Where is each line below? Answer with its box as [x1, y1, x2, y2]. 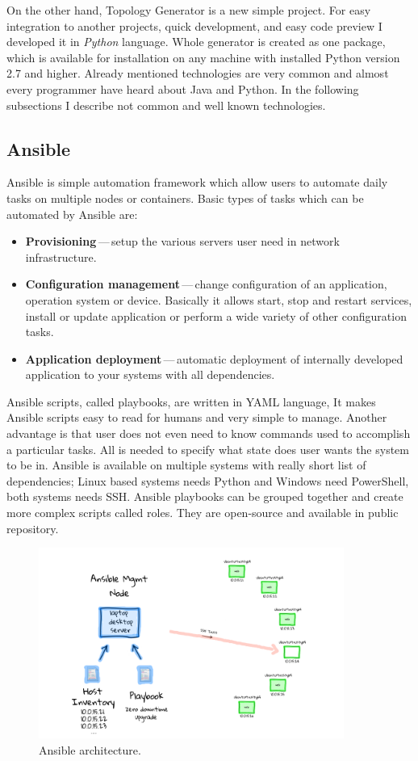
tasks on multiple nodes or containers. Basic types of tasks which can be [6, 189, 364, 206]
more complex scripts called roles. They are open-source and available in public [6, 504, 399, 521]
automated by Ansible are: [6, 205, 138, 222]
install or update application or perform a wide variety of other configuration [25, 307, 407, 324]
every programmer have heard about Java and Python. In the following [6, 80, 359, 97]
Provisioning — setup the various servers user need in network [25, 233, 340, 250]
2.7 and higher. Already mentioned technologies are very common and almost [6, 65, 389, 82]
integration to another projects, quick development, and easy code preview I [6, 17, 382, 34]
